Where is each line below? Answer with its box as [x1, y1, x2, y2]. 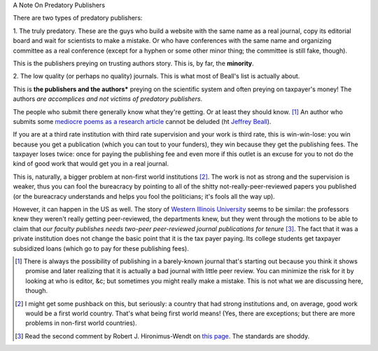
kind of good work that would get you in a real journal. [13, 160, 169, 168]
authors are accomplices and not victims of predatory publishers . [13, 95, 203, 103]
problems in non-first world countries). [25, 319, 137, 327]
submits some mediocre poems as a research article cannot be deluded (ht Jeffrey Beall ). [13, 117, 272, 125]
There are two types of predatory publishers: [13, 14, 143, 22]
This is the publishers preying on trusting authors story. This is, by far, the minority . [13, 59, 255, 67]
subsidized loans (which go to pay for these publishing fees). [13, 244, 189, 252]
